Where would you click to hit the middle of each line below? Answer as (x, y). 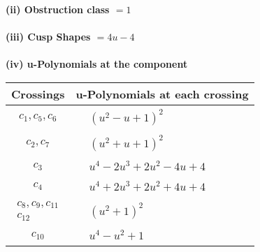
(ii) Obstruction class (58, 9)
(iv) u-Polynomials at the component (97, 64)
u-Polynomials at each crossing (162, 94)
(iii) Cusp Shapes (48, 37)
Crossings (38, 94)
